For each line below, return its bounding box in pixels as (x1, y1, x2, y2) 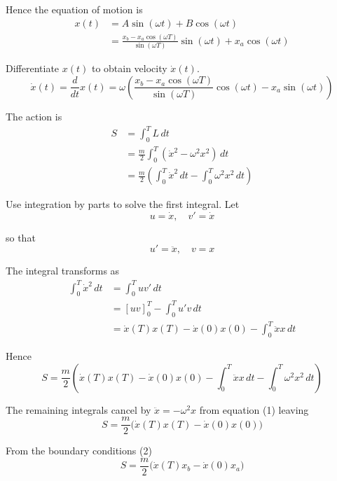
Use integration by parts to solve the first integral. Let (6, 197, 240, 211)
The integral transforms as (6, 263, 120, 278)
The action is (6, 109, 62, 123)
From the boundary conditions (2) (6, 443, 152, 458)
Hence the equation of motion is (6, 2, 143, 16)
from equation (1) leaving (199, 402, 309, 417)
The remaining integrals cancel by (6, 402, 151, 417)
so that (6, 230, 36, 244)
